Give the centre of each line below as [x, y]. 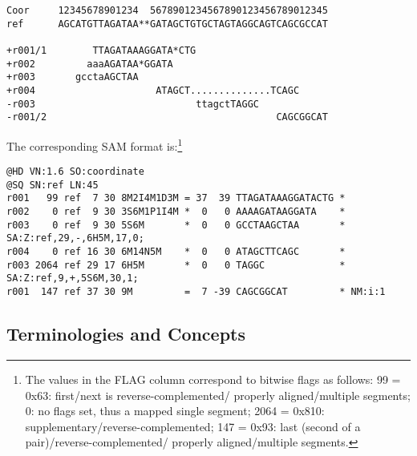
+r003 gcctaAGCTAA [73, 77]
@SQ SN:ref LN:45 [53, 185]
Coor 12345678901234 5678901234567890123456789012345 [167, 10]
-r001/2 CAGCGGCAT [167, 117]
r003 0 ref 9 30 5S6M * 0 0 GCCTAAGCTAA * [176, 225]
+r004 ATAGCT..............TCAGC [153, 90]
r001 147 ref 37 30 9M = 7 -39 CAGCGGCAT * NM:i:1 [196, 292]
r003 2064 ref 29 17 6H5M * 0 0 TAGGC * [176, 265]
